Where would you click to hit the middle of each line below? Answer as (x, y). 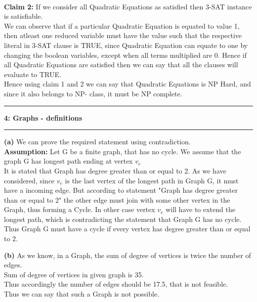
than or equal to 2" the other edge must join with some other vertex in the (117, 199)
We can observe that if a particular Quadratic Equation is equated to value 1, (122, 25)
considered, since (29, 180)
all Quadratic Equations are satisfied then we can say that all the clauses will (121, 65)
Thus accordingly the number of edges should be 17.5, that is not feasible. (116, 284)
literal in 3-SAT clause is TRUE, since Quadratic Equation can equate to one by (126, 45)
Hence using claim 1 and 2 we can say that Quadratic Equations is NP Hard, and (128, 84)
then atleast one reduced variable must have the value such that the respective (123, 35)
